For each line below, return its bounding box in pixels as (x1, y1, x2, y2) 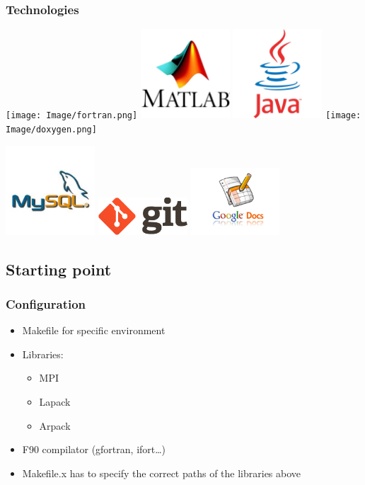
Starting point (6, 258, 112, 280)
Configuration (6, 295, 86, 312)
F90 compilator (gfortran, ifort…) (22, 442, 166, 457)
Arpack (39, 418, 71, 433)
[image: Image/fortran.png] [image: (6, 110, 361, 121)
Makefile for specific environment (22, 323, 166, 338)
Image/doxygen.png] (6, 124, 97, 135)
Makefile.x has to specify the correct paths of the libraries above (22, 465, 301, 480)
